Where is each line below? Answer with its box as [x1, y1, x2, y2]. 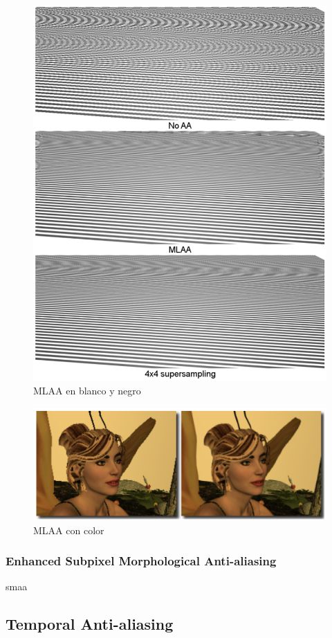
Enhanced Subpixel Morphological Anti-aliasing [6, 552, 277, 569]
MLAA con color [33, 522, 104, 537]
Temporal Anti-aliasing [6, 613, 174, 635]
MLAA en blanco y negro [33, 383, 141, 398]
